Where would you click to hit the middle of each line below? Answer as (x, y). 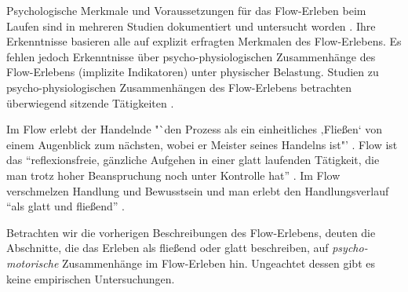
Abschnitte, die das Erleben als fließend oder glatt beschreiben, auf (168, 248)
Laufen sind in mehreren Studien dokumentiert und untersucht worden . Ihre (191, 26)
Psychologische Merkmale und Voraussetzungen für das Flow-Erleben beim (186, 10)
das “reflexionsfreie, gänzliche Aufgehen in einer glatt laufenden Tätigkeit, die (193, 160)
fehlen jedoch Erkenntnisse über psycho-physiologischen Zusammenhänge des (191, 56)
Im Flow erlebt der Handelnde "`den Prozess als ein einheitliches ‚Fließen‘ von (195, 129)
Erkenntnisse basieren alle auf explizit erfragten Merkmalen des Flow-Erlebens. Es (204, 41)
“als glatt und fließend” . (66, 206)
